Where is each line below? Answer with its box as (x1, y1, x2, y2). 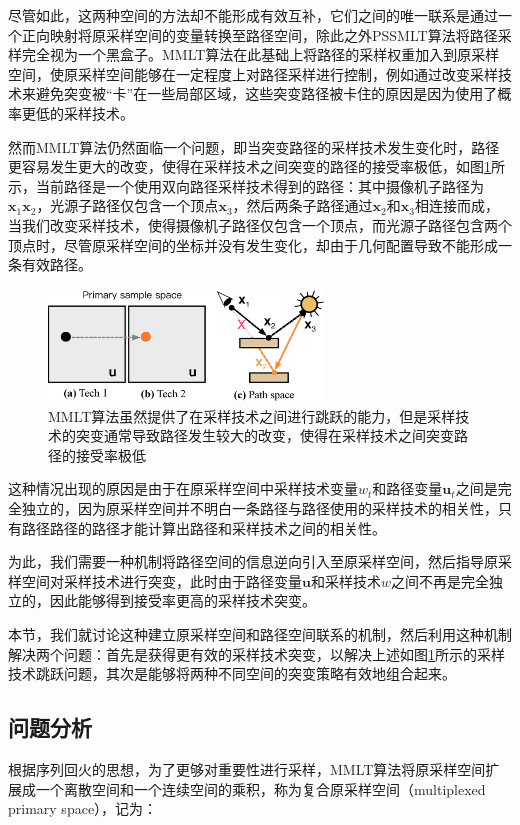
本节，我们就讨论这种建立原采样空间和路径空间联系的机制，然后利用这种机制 (8, 623, 512, 644)
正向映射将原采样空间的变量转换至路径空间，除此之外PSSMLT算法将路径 (21, 24, 498, 45)
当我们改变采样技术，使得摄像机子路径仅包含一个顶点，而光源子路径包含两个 (8, 214, 512, 235)
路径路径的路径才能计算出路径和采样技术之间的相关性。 (21, 517, 386, 538)
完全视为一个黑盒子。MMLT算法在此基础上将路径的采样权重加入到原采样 (21, 44, 500, 65)
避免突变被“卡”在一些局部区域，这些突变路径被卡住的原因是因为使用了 (35, 83, 498, 104)
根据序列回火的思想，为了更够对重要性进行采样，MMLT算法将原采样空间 (8, 758, 486, 779)
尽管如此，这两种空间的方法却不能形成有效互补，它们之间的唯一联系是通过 (8, 5, 498, 25)
